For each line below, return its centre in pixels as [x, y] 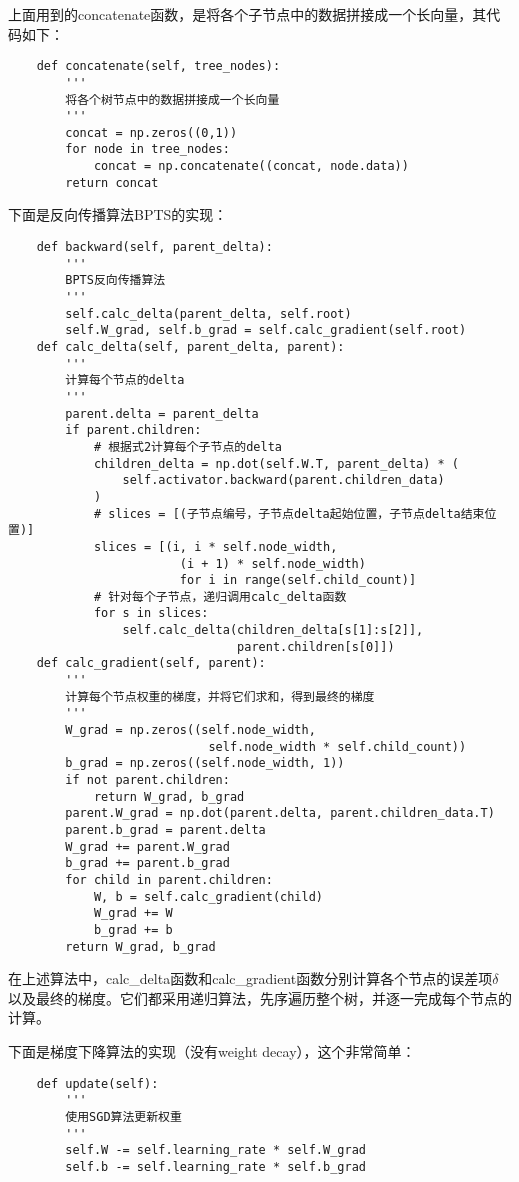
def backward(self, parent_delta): [154, 247]
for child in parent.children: [169, 879]
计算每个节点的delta [125, 380]
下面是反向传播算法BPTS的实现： [118, 214]
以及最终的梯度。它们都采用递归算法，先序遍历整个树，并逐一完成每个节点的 [260, 997]
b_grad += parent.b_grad [147, 863]
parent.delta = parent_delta [162, 413]
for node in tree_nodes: [147, 149]
